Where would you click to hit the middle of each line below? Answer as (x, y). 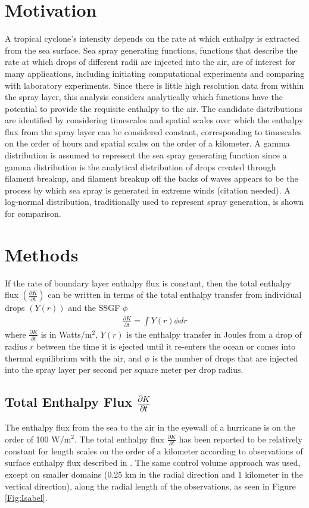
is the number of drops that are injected (225, 358)
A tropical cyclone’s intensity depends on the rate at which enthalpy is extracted (152, 38)
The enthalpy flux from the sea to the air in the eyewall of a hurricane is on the (150, 427)
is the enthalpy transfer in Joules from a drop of (214, 334)
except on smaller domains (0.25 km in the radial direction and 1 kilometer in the (154, 474)
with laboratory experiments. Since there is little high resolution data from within (154, 85)
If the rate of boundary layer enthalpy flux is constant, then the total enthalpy (148, 283)
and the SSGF (94, 308)
